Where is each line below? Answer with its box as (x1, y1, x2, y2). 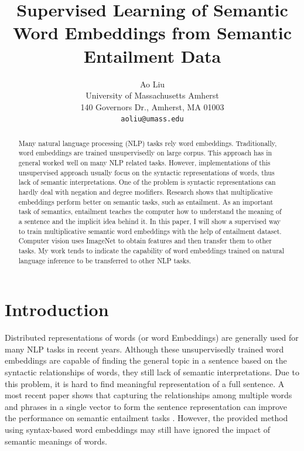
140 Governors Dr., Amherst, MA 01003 (80, 100, 224, 113)
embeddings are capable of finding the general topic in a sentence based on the (5, 354, 287, 367)
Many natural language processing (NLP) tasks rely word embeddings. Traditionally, (18, 138, 277, 148)
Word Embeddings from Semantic (12, 21, 292, 45)
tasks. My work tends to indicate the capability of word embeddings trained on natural (18, 245, 285, 255)
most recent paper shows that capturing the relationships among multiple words (5, 389, 292, 401)
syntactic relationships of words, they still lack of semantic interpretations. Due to (5, 365, 299, 378)
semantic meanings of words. (5, 435, 107, 447)
